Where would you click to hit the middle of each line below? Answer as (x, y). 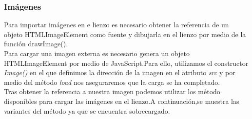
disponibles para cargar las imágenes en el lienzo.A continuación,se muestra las (122, 101)
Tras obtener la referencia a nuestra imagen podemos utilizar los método (112, 91)
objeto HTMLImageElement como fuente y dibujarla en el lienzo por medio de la (125, 34)
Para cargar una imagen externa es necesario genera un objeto (97, 53)
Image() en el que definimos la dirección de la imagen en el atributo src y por (120, 72)
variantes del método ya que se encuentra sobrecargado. (87, 110)
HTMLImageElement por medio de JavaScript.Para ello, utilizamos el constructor (126, 63)
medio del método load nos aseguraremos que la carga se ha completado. (112, 82)
